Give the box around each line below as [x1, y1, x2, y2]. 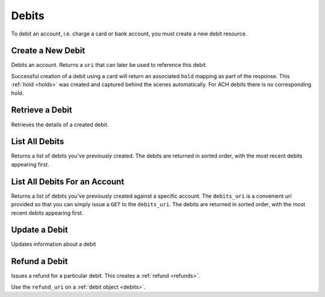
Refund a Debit [11, 256, 69, 267]
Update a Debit [11, 225, 69, 235]
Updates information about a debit [11, 240, 96, 248]
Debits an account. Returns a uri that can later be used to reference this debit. [11, 61, 208, 69]
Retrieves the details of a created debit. [11, 121, 109, 128]
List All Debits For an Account [11, 176, 125, 186]
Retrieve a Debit [11, 105, 72, 115]
